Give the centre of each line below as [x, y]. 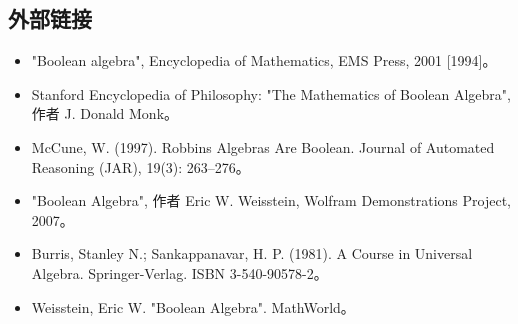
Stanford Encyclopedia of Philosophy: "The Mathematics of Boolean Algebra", [271, 93]
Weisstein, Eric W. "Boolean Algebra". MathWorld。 [193, 306]
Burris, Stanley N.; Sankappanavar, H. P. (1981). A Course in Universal [252, 253]
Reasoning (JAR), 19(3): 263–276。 [140, 166]
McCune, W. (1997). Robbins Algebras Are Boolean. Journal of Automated [263, 146]
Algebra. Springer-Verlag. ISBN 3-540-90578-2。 [179, 272]
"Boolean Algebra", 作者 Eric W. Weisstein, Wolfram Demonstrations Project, [271, 200]
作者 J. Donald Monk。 [105, 113]
